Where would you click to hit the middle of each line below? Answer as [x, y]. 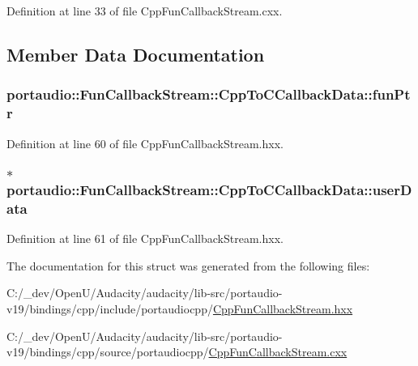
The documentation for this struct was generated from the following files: [188, 265]
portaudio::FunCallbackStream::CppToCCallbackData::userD [209, 190]
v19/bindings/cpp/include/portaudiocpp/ [110, 309]
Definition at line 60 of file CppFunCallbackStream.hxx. [145, 143]
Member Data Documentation [136, 54]
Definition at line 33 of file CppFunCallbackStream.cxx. [145, 11]
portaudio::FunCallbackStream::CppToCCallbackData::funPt [209, 94]
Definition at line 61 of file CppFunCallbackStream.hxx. [145, 238]
